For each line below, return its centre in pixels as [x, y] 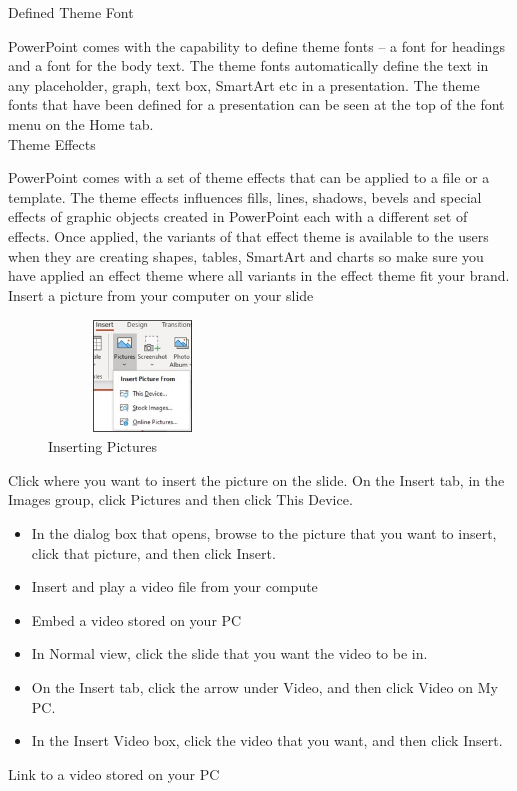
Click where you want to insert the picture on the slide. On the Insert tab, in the [256, 479]
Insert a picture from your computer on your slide [161, 294]
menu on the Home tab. [81, 123]
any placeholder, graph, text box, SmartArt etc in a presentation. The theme [244, 84]
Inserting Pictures [102, 446]
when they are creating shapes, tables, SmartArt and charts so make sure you [246, 255]
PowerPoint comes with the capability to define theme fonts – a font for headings [256, 45]
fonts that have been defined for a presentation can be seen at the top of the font [256, 104]
